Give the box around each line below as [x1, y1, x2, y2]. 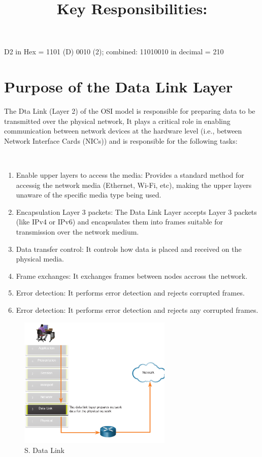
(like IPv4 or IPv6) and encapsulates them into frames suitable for [16, 216, 223, 227]
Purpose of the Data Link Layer [4, 76, 233, 97]
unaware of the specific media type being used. [16, 189, 161, 200]
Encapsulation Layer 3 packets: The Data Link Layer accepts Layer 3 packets [16, 206, 257, 217]
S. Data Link [24, 444, 64, 455]
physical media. [16, 253, 64, 264]
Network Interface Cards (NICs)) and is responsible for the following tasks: [4, 135, 238, 146]
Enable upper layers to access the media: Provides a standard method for [16, 170, 244, 180]
